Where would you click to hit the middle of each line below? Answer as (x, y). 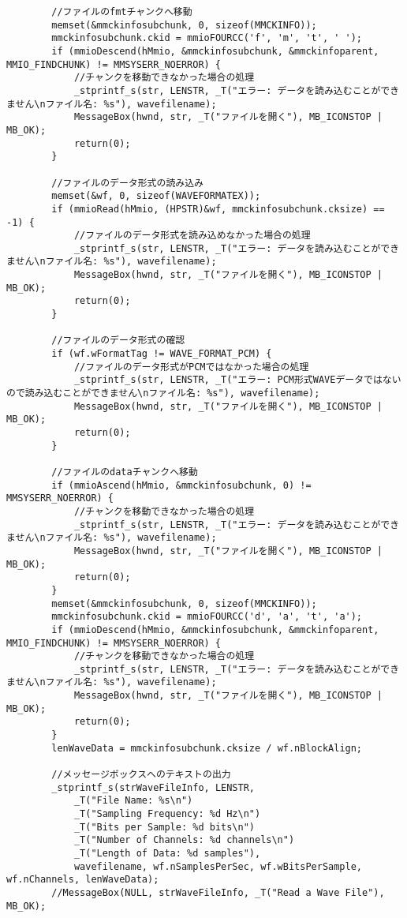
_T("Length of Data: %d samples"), (167, 853)
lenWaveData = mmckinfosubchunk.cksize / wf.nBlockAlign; (207, 748)
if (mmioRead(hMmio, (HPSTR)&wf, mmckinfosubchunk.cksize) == (218, 209)
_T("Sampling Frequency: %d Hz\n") (167, 814)
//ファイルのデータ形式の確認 (118, 341)
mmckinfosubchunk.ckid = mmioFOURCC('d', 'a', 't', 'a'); (207, 617)
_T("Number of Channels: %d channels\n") (184, 840)
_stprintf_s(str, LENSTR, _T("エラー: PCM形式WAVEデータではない (237, 380)
